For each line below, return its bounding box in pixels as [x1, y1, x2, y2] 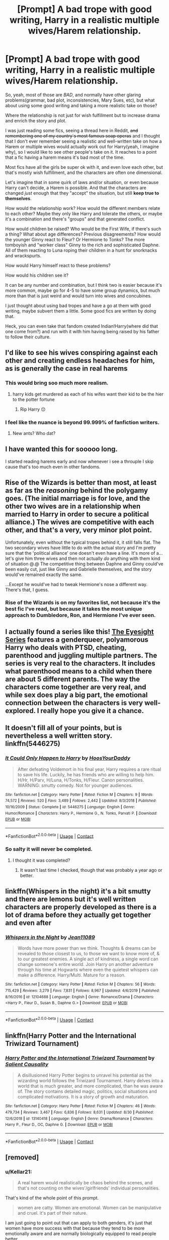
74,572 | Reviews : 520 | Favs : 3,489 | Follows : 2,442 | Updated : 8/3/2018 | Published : [5, 798, 157, 804]
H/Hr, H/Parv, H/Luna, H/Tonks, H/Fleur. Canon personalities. [17, 777, 144, 783]
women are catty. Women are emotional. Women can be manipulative [17, 1205, 162, 1211]
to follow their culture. [5, 334, 51, 340]
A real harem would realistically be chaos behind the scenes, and [17, 1180, 152, 1186]
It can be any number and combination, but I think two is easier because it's [5, 282, 162, 288]
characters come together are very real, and [5, 683, 147, 691]
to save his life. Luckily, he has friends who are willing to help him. [17, 771, 155, 777]
